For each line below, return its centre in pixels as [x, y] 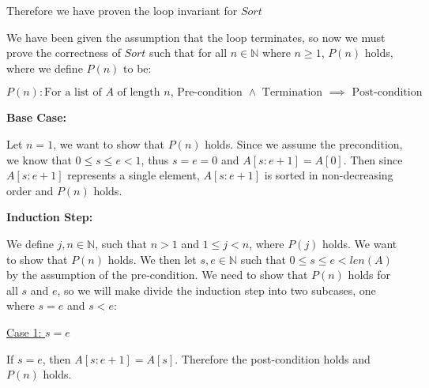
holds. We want [360, 243]
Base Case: [37, 117]
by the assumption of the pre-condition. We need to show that [157, 275]
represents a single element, [134, 175]
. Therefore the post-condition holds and [273, 358]
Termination [292, 93]
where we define [45, 68]
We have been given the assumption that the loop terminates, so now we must [196, 37]
